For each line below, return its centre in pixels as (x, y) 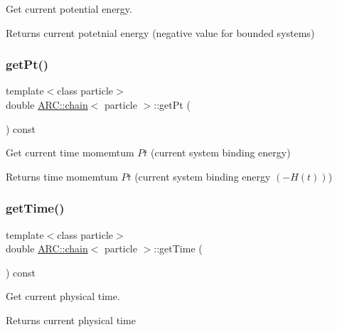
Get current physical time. (63, 296)
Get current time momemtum (70, 152)
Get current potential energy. (69, 9)
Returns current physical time (71, 320)
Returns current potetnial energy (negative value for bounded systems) (160, 32)
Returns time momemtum (62, 176)
